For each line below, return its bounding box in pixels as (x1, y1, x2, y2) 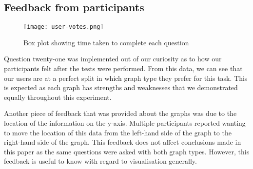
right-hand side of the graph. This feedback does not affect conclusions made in (4, 137, 241, 147)
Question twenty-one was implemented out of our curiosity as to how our (4, 54, 222, 64)
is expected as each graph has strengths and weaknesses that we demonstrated (4, 82, 238, 93)
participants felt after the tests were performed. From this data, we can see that (4, 63, 243, 74)
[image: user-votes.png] (23, 23, 104, 31)
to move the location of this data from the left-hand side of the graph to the (4, 127, 232, 137)
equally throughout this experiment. (4, 92, 112, 102)
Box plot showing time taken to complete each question (23, 37, 189, 47)
